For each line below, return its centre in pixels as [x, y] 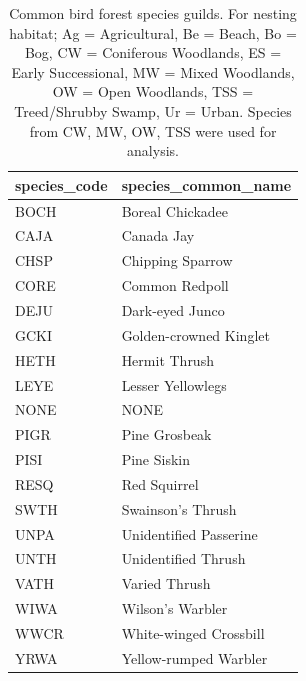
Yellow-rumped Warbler [194, 657]
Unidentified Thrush [183, 558]
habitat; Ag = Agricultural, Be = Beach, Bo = [153, 32]
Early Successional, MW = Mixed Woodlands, [153, 71]
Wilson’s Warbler [174, 608]
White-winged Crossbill [193, 632]
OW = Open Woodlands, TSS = [153, 91]
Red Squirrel [160, 483]
